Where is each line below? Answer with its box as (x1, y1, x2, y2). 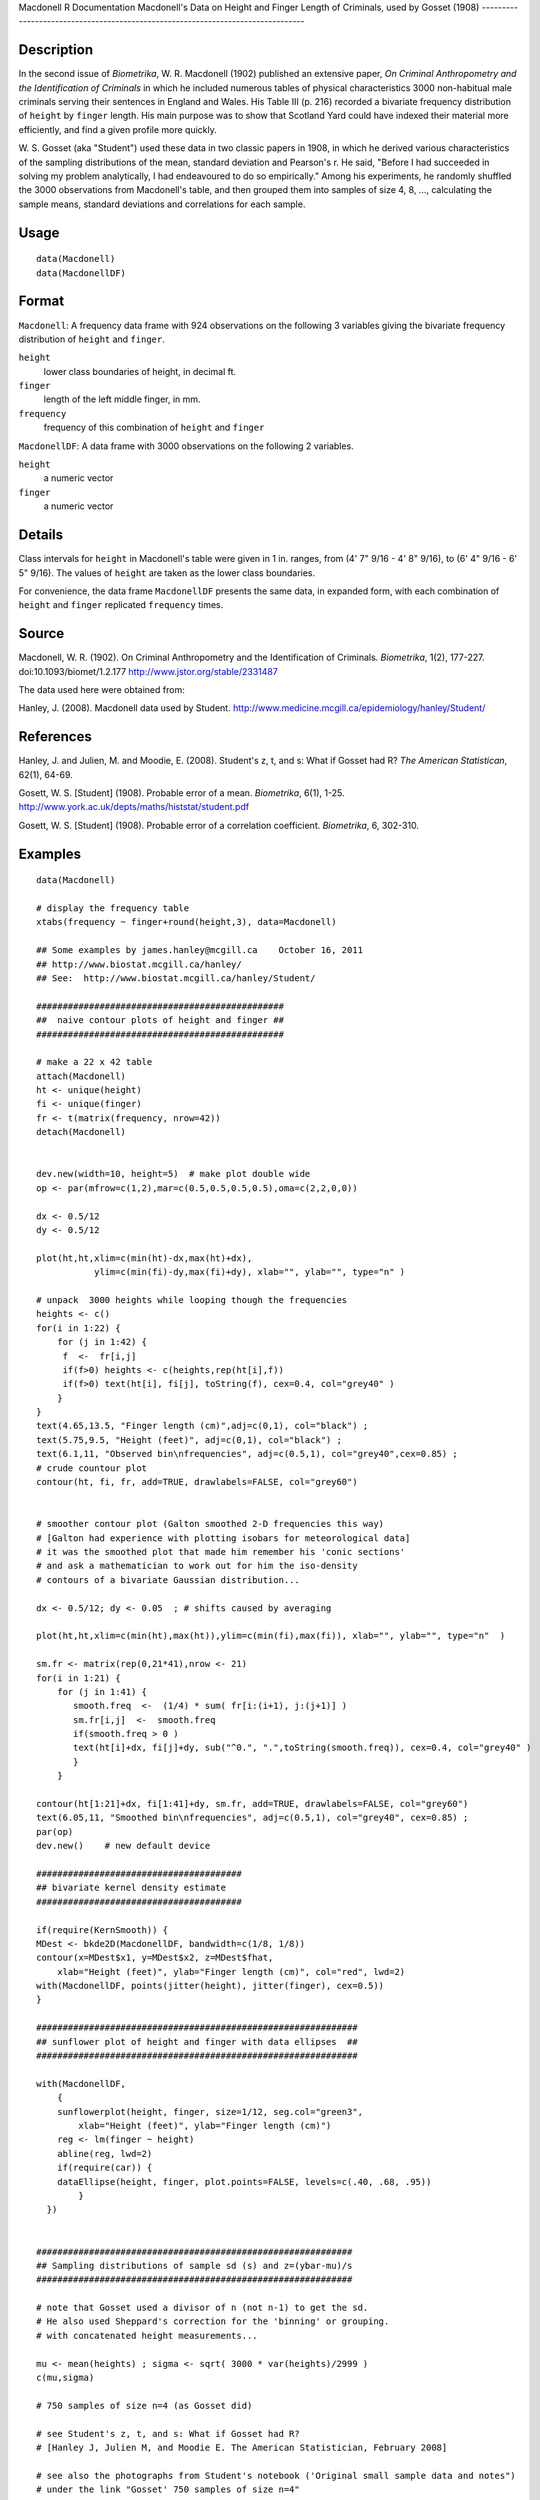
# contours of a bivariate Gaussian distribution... (36, 1574, 300, 1585)
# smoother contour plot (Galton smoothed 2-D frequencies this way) (36, 1518, 385, 1530)
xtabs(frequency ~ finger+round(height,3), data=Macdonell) (36, 916, 337, 928)
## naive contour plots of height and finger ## (36, 1015, 285, 1026)
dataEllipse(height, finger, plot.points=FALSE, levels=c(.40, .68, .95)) (56, 2176, 432, 2187)
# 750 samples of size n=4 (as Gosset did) (36, 2400, 253, 2411)
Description (18, 41, 94, 59)
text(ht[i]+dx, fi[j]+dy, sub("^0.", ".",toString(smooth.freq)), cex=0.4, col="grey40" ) (73, 1742, 532, 1754)
